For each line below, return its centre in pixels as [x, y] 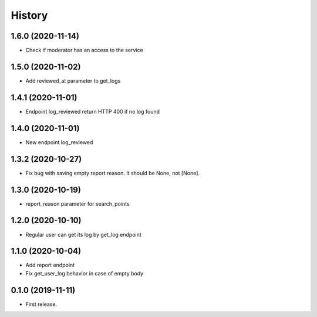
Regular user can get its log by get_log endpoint [84, 234]
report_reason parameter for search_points [77, 204]
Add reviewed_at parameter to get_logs [73, 81]
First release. [41, 304]
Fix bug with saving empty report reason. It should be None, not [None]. [112, 173]
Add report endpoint [50, 265]
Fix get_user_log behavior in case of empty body [85, 273]
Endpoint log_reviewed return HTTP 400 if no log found [93, 111]
